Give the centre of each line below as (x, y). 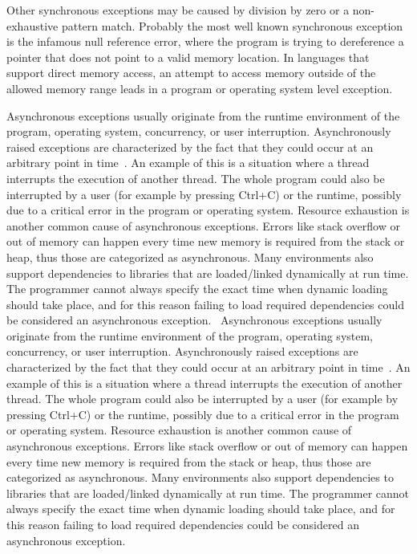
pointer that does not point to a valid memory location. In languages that (188, 57)
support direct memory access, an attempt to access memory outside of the (191, 73)
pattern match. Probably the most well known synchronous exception (232, 25)
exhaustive (32, 25)
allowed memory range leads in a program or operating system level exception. (200, 88)
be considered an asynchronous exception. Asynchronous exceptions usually (194, 320)
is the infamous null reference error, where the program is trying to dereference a (205, 41)
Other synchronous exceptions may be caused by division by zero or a (178, 10)
